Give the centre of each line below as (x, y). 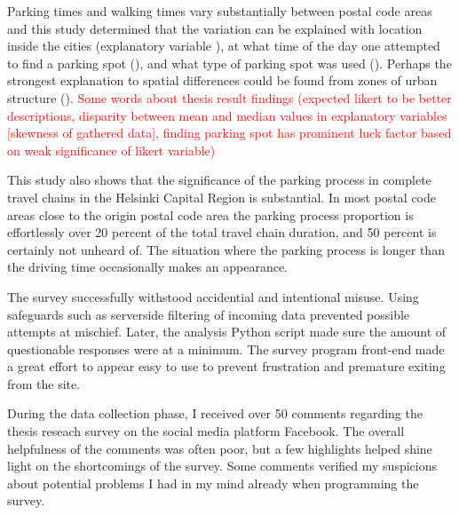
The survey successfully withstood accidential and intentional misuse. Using (213, 296)
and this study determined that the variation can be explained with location (215, 28)
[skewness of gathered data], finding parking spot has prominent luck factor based (229, 133)
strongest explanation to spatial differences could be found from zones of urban (222, 80)
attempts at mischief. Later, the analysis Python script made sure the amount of (227, 332)
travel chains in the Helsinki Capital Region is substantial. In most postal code (222, 197)
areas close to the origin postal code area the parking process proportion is (210, 214)
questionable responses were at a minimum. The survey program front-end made (226, 349)
